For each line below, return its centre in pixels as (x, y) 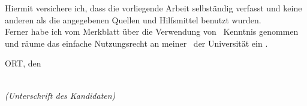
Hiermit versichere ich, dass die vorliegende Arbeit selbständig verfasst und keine (153, 8)
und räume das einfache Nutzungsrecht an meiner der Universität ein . (136, 43)
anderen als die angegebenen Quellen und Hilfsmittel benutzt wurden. (133, 19)
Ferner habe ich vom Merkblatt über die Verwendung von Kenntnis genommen (152, 31)
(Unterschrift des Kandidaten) (60, 95)
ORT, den (23, 63)
